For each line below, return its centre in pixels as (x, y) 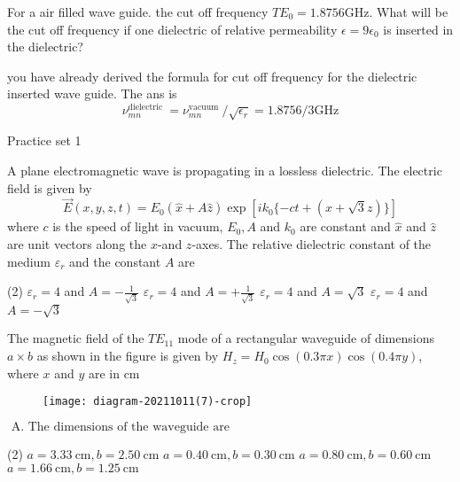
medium (29, 261)
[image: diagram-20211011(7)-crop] (148, 402)
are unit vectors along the (77, 244)
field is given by (50, 187)
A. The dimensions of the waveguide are (120, 427)
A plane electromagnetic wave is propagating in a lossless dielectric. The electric (225, 171)
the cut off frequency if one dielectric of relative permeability (172, 29)
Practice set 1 (44, 140)
